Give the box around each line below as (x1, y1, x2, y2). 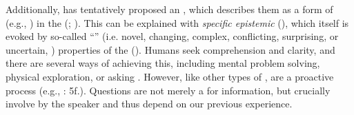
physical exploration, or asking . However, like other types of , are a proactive (6, 69, 334, 83)
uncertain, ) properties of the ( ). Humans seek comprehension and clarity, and (6, 42, 335, 56)
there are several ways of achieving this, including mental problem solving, (6, 56, 320, 70)
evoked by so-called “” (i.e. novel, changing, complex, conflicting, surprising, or (6, 29, 339, 43)
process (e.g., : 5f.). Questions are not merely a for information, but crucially (6, 83, 331, 97)
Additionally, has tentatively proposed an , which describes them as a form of (6, 2, 333, 16)
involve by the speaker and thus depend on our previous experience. (6, 96, 293, 111)
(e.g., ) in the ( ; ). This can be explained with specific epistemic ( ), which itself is (6, 15, 349, 30)
